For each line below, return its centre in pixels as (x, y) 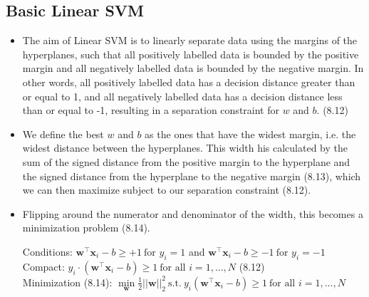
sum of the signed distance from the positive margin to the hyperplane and (186, 161)
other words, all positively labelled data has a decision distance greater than (189, 82)
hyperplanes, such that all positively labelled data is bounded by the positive (191, 54)
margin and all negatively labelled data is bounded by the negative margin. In (193, 68)
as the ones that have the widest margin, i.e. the (250, 134)
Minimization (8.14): (67, 282)
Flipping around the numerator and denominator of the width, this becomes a (193, 213)
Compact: (43, 266)
